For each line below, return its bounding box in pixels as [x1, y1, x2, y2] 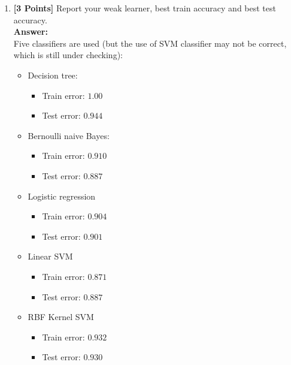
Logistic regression [28, 189, 96, 202]
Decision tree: [28, 68, 78, 81]
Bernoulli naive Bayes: [28, 129, 110, 141]
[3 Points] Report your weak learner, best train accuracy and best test [13, 2, 276, 14]
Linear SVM [28, 250, 73, 263]
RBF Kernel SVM [28, 310, 94, 323]
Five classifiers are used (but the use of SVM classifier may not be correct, [13, 37, 287, 49]
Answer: [13, 25, 48, 38]
